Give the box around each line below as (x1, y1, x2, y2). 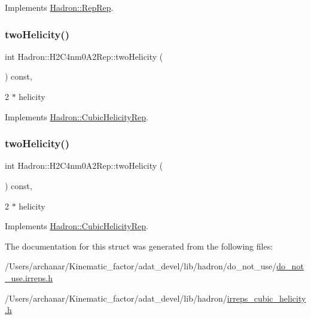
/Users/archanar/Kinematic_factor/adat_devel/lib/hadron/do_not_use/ (5, 260, 277, 272)
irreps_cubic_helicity (227, 291, 306, 304)
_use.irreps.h (5, 271, 53, 284)
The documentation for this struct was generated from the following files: (5, 239, 273, 252)
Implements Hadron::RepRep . (5, 1, 114, 13)
